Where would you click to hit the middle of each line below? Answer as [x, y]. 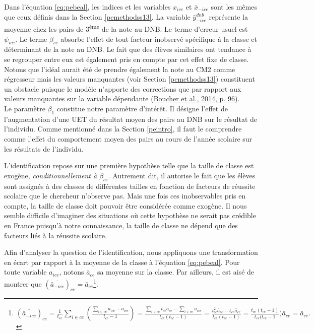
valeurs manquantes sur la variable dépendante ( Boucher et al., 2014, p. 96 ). [122, 98]
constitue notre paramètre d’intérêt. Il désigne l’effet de [142, 108]
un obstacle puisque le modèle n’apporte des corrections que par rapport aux [123, 88]
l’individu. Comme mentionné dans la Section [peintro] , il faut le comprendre [123, 129]
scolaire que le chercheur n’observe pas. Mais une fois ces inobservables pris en [125, 196]
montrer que [23, 283]
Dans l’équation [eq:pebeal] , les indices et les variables [87, 7]
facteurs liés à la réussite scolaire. [55, 235]
